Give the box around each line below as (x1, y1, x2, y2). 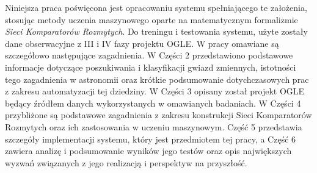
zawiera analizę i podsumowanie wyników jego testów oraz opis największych (5, 144, 292, 157)
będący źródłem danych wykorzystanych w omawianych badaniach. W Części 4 (5, 96, 301, 109)
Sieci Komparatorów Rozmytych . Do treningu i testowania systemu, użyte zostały (5, 25, 308, 38)
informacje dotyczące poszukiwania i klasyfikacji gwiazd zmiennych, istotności (5, 60, 296, 73)
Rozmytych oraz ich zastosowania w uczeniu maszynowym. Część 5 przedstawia (5, 120, 302, 133)
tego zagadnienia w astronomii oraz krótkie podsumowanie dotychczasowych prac (5, 72, 309, 85)
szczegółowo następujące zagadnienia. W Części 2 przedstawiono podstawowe (5, 49, 293, 62)
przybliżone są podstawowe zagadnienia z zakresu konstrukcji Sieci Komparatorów (5, 108, 312, 121)
